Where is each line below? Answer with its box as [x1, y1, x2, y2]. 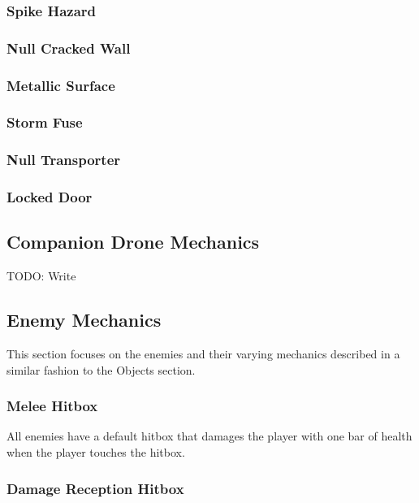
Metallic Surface [6, 75, 115, 95]
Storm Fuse [6, 112, 83, 132]
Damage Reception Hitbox [6, 478, 184, 498]
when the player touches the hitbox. [6, 444, 185, 461]
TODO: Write [6, 267, 76, 284]
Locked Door [6, 187, 93, 207]
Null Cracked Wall [6, 37, 131, 58]
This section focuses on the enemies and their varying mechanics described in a [6, 345, 400, 362]
